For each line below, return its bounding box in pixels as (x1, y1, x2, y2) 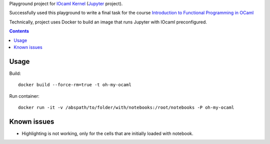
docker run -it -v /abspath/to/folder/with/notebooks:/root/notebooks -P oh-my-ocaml (18, 105, 234, 111)
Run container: (9, 93, 39, 99)
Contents (9, 28, 29, 34)
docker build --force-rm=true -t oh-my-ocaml (18, 82, 132, 88)
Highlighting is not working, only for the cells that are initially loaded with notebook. (21, 130, 193, 137)
